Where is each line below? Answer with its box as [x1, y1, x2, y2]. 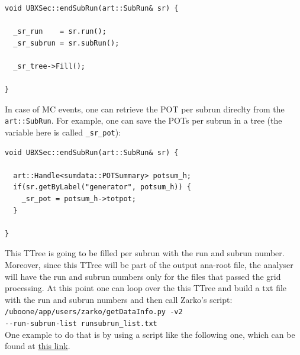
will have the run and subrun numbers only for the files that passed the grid [5, 270, 281, 282]
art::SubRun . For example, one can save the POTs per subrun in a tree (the [5, 114, 282, 127]
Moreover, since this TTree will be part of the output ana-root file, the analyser [5, 259, 293, 270]
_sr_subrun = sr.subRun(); [13, 38, 120, 47]
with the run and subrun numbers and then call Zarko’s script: [5, 293, 233, 305]
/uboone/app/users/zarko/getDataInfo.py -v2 [5, 308, 183, 317]
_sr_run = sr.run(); [13, 27, 107, 36]
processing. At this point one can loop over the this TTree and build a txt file [5, 282, 287, 294]
